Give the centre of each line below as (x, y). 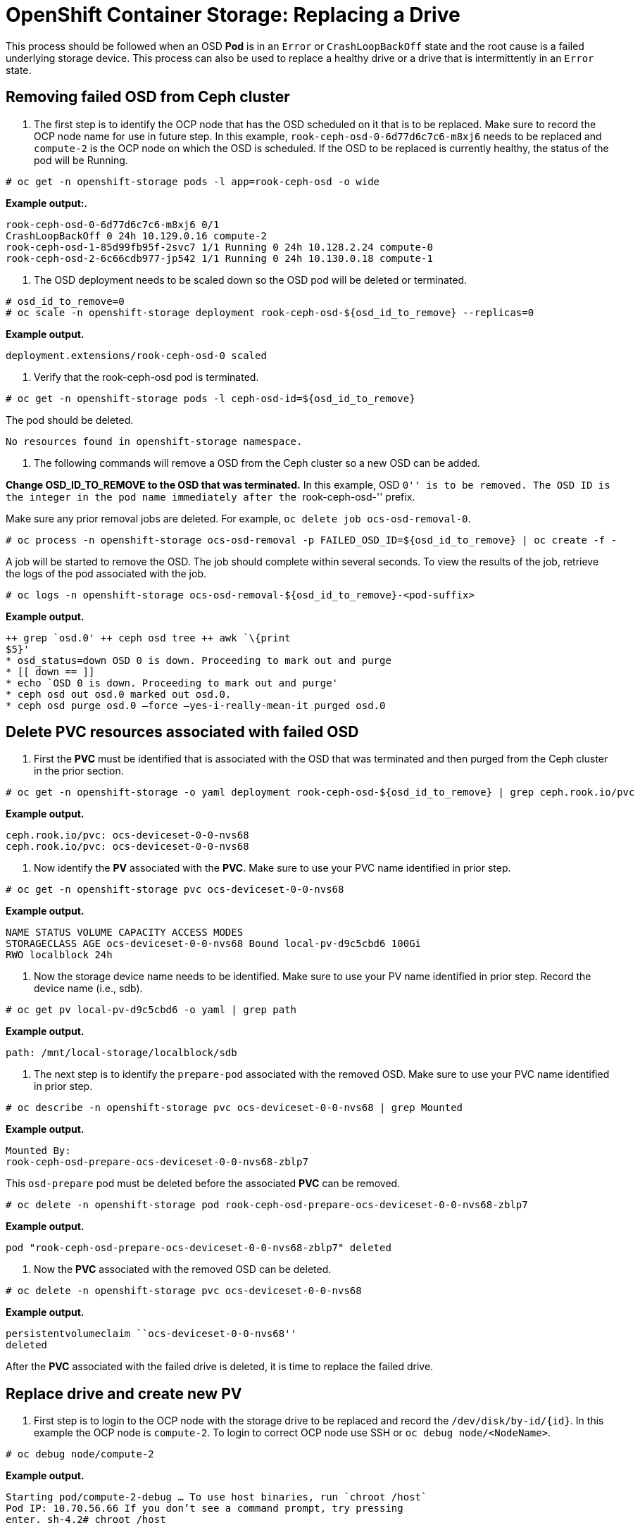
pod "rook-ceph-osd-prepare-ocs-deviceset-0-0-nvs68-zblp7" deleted (199, 1248)
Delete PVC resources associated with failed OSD (182, 732)
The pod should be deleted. (70, 420)
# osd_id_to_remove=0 (65, 301)
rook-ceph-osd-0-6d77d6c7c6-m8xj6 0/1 (113, 224)
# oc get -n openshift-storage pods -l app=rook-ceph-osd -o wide (193, 181)
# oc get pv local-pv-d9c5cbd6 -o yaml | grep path (151, 1010)
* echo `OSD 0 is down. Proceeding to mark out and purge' (172, 683)
